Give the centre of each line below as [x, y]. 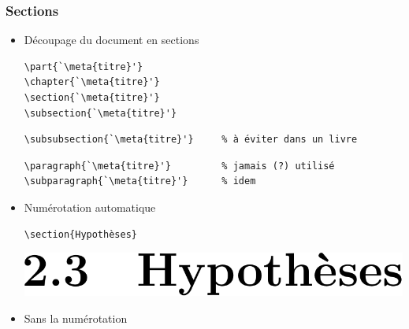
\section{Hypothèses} [80, 234]
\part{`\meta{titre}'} [84, 67]
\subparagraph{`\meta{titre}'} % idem [140, 181]
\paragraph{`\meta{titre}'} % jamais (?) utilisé [179, 166]
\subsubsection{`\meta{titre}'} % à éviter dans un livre [191, 140]
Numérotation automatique [90, 207]
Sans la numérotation [76, 318]
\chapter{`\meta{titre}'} [92, 82]
